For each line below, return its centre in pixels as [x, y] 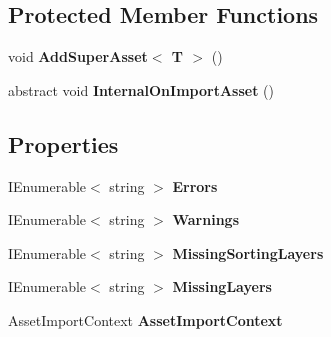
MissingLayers [222, 286]
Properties [63, 143]
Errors [195, 185]
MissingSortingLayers [248, 252]
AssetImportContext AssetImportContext [145, 319]
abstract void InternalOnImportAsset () [141, 89]
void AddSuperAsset [78, 56]
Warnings [205, 219]
